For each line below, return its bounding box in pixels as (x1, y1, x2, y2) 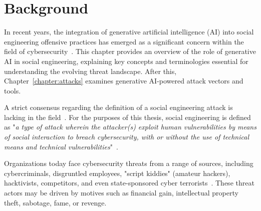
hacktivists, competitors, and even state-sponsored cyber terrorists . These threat (4, 177, 254, 188)
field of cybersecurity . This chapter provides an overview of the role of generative (4, 46, 256, 56)
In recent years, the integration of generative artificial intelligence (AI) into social (4, 26, 254, 37)
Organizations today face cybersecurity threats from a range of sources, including (4, 158, 253, 168)
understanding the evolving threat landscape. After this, (4, 65, 177, 76)
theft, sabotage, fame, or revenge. (4, 197, 107, 207)
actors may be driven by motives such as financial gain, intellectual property (4, 187, 238, 198)
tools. (4, 85, 21, 95)
